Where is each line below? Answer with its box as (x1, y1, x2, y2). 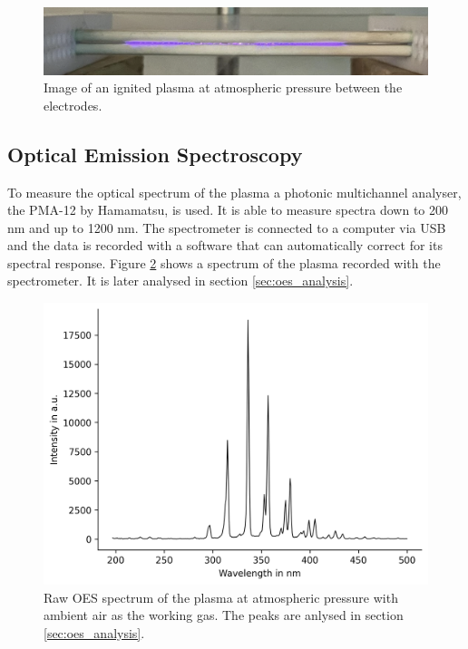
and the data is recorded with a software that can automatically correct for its (7, 236, 443, 255)
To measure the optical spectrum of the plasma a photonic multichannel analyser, (7, 182, 462, 201)
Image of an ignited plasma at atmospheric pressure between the (44, 78, 403, 97)
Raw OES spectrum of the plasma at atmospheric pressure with (44, 587, 398, 606)
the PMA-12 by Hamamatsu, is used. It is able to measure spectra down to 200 (7, 200, 449, 219)
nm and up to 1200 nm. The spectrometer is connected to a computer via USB (7, 218, 446, 237)
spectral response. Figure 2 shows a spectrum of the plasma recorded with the (7, 253, 441, 272)
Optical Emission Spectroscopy (7, 140, 303, 168)
